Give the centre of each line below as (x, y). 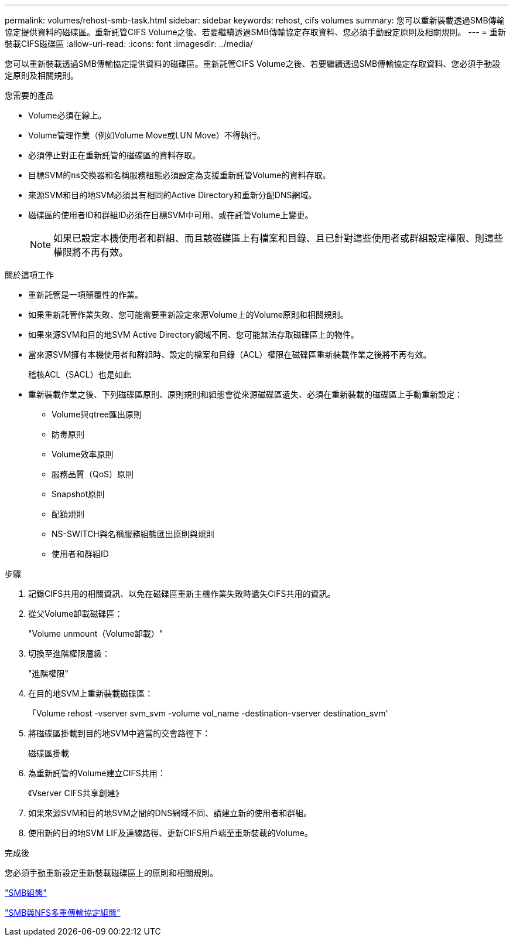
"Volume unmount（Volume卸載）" (96, 633)
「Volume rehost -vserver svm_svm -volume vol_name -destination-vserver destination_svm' (208, 713)
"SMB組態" (26, 893)
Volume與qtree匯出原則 (97, 414)
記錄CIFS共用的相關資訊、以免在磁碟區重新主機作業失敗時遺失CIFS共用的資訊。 (182, 594)
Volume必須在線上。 (67, 115)
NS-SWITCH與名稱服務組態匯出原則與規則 (133, 534)
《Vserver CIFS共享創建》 (76, 793)
